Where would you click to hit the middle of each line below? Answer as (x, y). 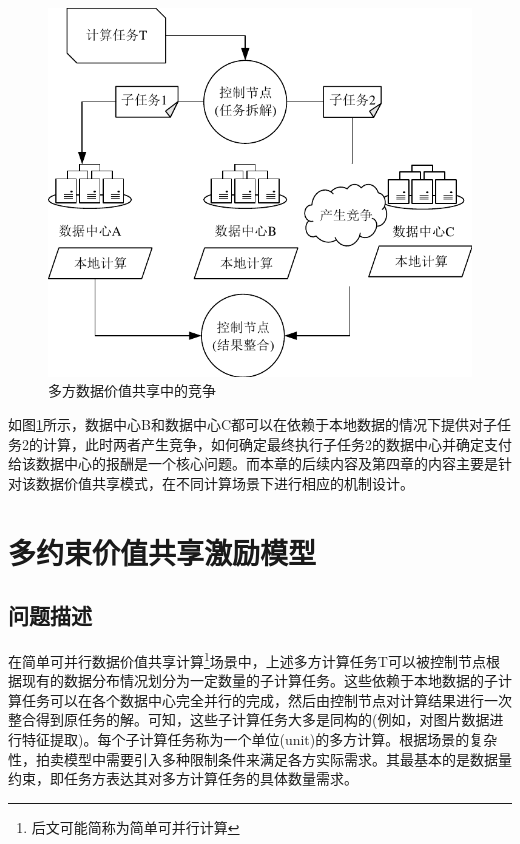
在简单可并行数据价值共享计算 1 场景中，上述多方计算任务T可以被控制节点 (247, 659)
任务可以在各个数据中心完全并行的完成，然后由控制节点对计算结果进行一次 (266, 699)
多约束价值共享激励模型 (162, 551)
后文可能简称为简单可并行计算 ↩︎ (135, 826)
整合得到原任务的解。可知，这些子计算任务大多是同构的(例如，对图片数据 (249, 719)
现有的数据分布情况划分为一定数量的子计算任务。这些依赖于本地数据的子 (259, 680)
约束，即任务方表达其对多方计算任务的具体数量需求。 (183, 778)
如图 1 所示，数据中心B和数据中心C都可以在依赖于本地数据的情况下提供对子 (253, 423)
